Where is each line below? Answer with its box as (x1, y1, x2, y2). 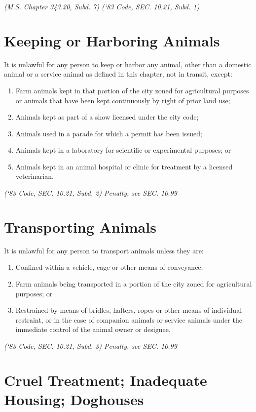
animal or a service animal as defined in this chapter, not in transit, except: (4, 69, 232, 79)
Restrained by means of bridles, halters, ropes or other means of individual (15, 305, 242, 315)
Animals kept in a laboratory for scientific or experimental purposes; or (15, 145, 231, 155)
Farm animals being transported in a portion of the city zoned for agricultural (15, 278, 252, 288)
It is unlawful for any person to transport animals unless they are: (4, 245, 204, 255)
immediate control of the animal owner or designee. (15, 324, 171, 334)
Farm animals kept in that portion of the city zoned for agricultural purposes (15, 85, 249, 95)
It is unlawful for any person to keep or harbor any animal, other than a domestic (4, 59, 252, 69)
